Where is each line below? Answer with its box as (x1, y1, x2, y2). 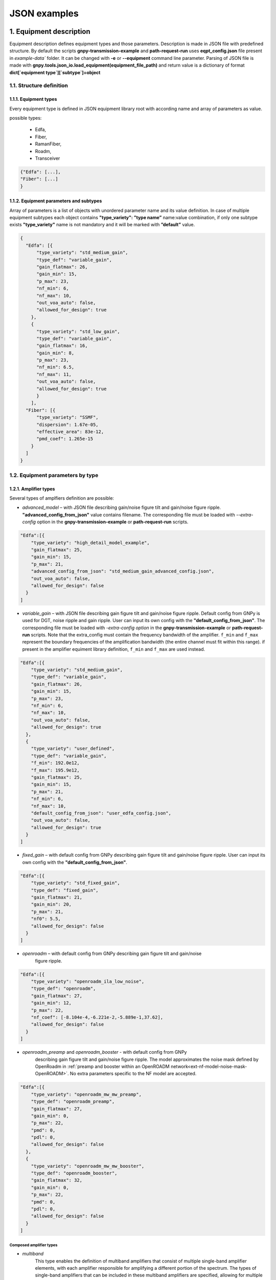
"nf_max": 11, (36, 371, 72, 377)
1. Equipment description (9, 27, 90, 36)
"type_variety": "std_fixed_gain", (31, 880, 120, 886)
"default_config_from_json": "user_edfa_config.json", (31, 810, 171, 816)
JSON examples (9, 8, 79, 19)
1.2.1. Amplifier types (9, 485, 55, 492)
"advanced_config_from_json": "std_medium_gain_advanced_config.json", (31, 568, 215, 574)
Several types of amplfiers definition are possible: (9, 495, 114, 501)
